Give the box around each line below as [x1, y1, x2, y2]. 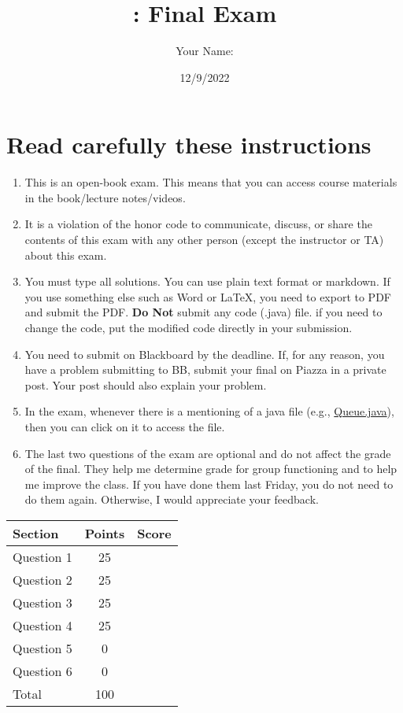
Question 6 [13, 661, 72, 680]
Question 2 [13, 570, 72, 589]
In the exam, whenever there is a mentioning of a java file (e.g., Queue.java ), [24, 403, 394, 419]
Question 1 [13, 547, 72, 566]
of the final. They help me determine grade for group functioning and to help [24, 460, 397, 477]
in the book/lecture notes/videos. [24, 189, 186, 205]
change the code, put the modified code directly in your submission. [24, 320, 353, 335]
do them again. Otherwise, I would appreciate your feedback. [24, 491, 319, 508]
